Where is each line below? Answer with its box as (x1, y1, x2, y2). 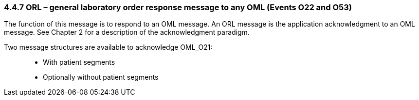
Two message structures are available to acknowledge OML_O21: (4, 43, 213, 52)
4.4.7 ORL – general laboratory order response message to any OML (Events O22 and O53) (4, 2, 352, 12)
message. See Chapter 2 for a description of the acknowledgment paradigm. (4, 28, 250, 37)
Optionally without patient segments (43, 73, 159, 82)
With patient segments (43, 58, 115, 67)
